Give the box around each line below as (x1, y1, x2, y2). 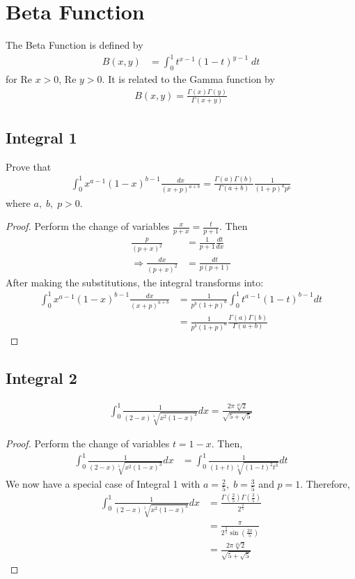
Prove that (6, 159, 52, 173)
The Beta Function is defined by (6, 38, 143, 52)
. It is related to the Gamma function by (102, 72, 275, 86)
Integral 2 (6, 366, 77, 388)
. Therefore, (300, 477, 350, 491)
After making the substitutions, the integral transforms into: (6, 275, 264, 289)
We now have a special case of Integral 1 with (6, 477, 200, 491)
